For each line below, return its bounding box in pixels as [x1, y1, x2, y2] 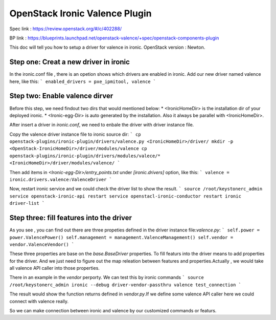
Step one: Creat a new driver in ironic [9, 58, 130, 67]
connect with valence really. [9, 298, 69, 304]
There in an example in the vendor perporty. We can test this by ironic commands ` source [9, 274, 204, 281]
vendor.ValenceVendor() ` [9, 241, 75, 247]
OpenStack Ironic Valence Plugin [9, 8, 152, 19]
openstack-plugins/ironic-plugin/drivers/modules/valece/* [9, 153, 161, 159]
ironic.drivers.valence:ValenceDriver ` [9, 177, 112, 183]
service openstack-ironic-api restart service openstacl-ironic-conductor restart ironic [9, 193, 241, 199]
